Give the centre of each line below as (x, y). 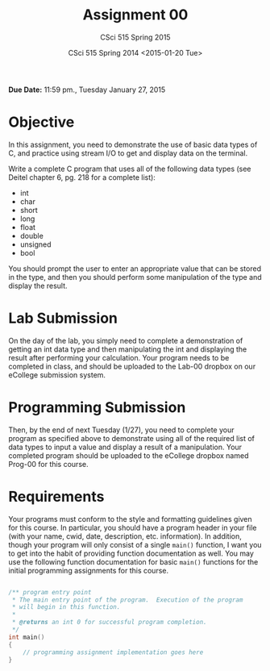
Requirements (56, 496)
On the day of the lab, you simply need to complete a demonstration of (126, 340)
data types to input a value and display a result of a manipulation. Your (125, 447)
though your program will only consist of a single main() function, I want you (135, 544)
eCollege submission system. (57, 375)
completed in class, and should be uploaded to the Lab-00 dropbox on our (132, 366)
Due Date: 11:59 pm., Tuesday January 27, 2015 (87, 90)
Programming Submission (97, 407)
